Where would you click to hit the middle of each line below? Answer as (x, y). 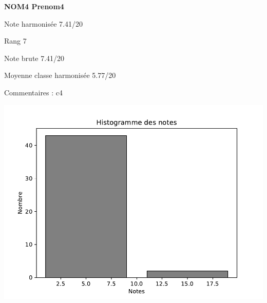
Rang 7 (15, 41)
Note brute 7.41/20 (34, 58)
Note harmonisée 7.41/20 (43, 23)
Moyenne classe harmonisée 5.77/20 (60, 75)
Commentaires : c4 (34, 92)
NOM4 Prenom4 (34, 6)
